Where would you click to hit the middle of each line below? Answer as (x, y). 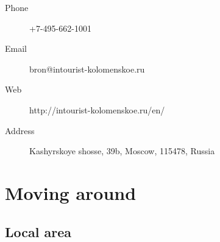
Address (20, 130)
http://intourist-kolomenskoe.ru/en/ (97, 109)
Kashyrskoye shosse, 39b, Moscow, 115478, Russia (122, 151)
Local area (38, 231)
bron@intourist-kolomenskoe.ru (87, 69)
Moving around (71, 192)
